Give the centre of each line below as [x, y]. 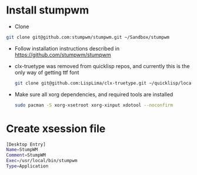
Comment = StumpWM [26, 155]
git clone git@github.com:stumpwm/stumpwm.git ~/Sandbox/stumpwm [88, 37]
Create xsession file [56, 128]
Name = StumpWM [22, 150]
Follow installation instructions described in [67, 48]
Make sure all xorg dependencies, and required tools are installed [94, 94]
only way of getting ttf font [47, 72]
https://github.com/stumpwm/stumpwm [63, 55]
